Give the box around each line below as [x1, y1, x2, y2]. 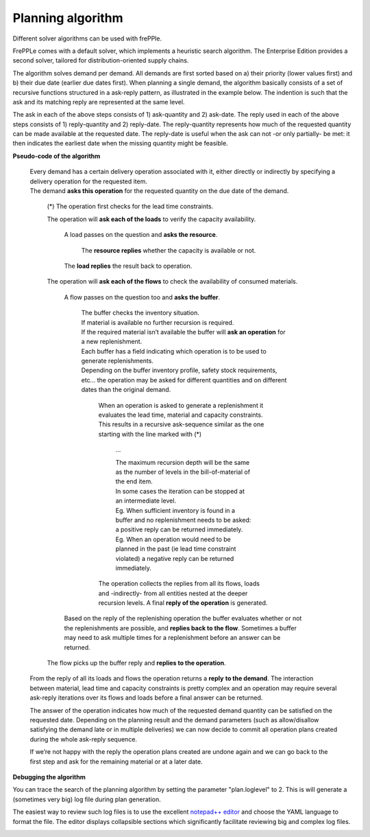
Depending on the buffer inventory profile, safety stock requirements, [81, 366, 277, 374]
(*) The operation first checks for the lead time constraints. [47, 203, 214, 211]
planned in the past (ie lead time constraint [115, 544, 236, 553]
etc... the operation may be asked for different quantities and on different [81, 376, 287, 384]
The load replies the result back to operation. [64, 262, 193, 270]
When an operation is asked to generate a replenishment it [98, 401, 264, 409]
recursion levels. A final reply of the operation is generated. [98, 599, 268, 607]
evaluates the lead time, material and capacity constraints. [98, 411, 263, 419]
